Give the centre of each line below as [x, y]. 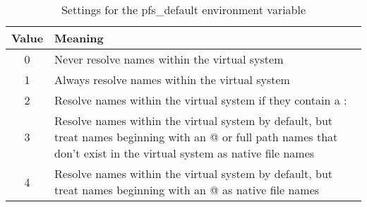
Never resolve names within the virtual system [169, 59]
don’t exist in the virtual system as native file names [185, 153]
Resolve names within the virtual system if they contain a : [201, 100]
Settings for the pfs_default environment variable [183, 10]
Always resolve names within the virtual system [172, 79]
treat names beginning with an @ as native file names [187, 190]
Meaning [79, 38]
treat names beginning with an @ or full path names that [196, 137]
